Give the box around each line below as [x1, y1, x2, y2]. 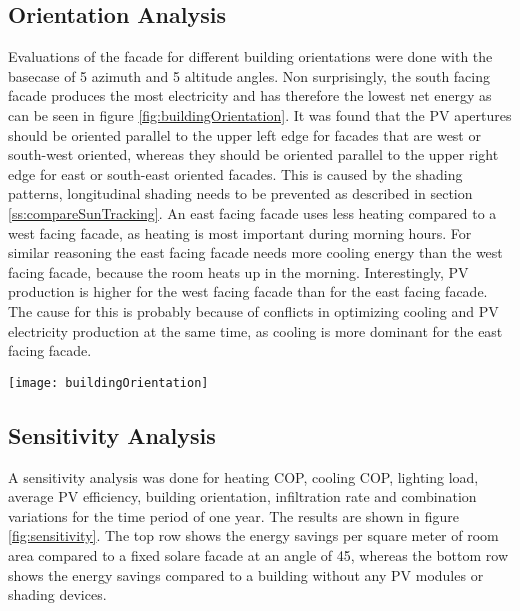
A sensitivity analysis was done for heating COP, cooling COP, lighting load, [8, 466, 479, 487]
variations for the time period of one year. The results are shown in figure [8, 505, 459, 526]
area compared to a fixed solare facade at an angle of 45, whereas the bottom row [8, 544, 509, 565]
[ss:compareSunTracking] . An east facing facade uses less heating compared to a [8, 202, 497, 223]
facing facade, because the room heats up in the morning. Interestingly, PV [8, 261, 469, 282]
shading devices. [8, 584, 107, 605]
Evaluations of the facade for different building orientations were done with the [8, 46, 493, 67]
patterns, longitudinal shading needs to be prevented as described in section [8, 183, 473, 204]
